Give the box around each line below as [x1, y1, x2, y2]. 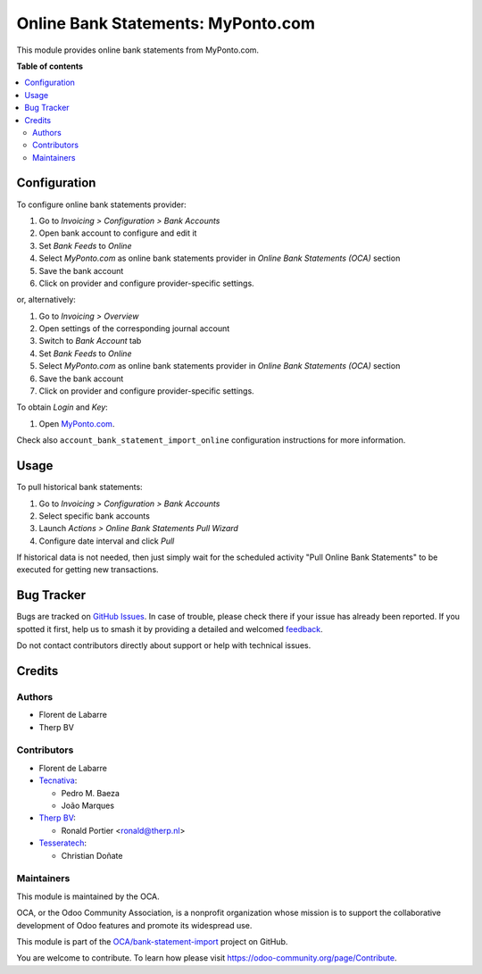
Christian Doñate [61, 850, 123, 861]
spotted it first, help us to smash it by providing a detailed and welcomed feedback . [16, 623, 323, 634]
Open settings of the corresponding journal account [38, 323, 230, 334]
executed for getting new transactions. [16, 564, 160, 575]
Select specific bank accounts [38, 510, 151, 521]
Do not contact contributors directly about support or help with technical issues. [16, 640, 312, 651]
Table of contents [16, 61, 84, 71]
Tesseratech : [38, 837, 87, 848]
